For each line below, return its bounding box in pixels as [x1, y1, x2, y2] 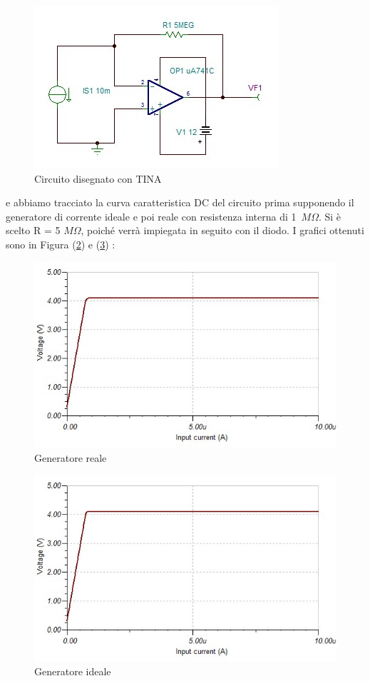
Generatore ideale [34, 664, 111, 679]
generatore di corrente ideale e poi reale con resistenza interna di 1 [6, 208, 297, 223]
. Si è [318, 208, 341, 223]
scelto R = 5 [6, 223, 61, 238]
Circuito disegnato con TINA [34, 171, 162, 186]
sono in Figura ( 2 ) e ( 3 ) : [6, 236, 115, 251]
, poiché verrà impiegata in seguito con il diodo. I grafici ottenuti [81, 223, 364, 238]
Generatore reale [34, 450, 107, 465]
